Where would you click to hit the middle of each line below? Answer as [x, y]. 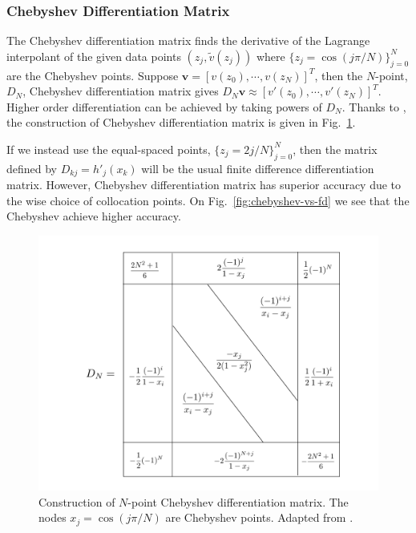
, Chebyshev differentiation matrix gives [121, 91]
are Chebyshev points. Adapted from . [259, 517]
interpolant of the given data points [94, 56]
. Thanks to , [374, 106]
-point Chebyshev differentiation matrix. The [238, 501]
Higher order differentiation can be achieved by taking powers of [164, 106]
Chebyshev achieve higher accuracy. [94, 216]
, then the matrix [335, 149]
